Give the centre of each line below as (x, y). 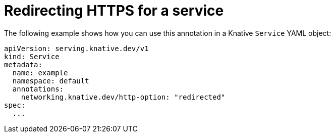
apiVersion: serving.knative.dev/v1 (76, 48)
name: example (40, 73)
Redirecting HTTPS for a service (114, 11)
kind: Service (32, 56)
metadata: (23, 64)
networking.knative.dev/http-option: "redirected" (123, 97)
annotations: (38, 89)
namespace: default (51, 81)
